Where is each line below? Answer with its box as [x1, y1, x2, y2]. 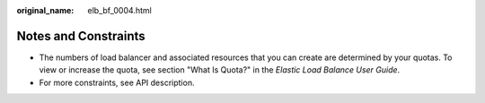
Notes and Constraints [16, 28, 145, 44]
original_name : [16, 5, 75, 15]
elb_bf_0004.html [87, 5, 152, 15]
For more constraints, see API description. [39, 77, 195, 88]
